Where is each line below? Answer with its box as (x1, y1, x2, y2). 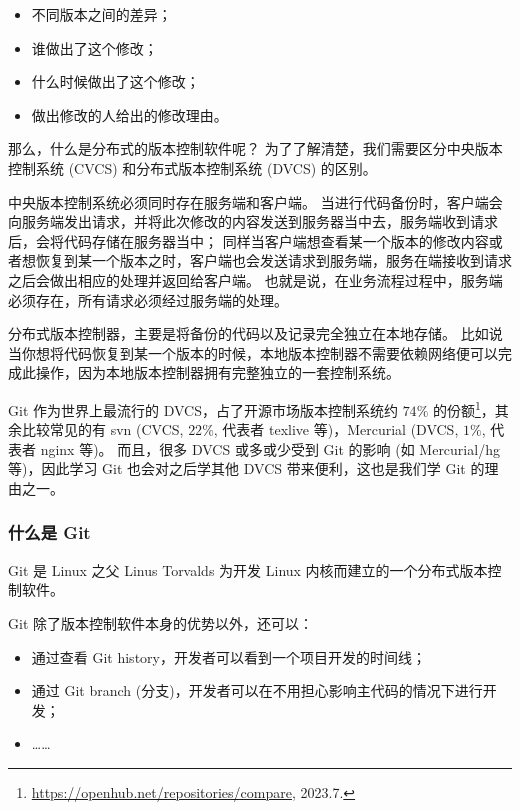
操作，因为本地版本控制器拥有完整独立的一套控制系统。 (35, 362, 400, 383)
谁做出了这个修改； (31, 37, 158, 58)
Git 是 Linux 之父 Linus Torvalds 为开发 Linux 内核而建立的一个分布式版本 (8, 559, 488, 580)
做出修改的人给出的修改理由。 (31, 104, 228, 125)
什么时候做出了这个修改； (31, 71, 200, 92)
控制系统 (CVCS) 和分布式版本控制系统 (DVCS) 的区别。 (8, 157, 377, 178)
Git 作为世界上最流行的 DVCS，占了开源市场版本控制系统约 (8, 399, 398, 420)
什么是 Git (8, 520, 91, 545)
